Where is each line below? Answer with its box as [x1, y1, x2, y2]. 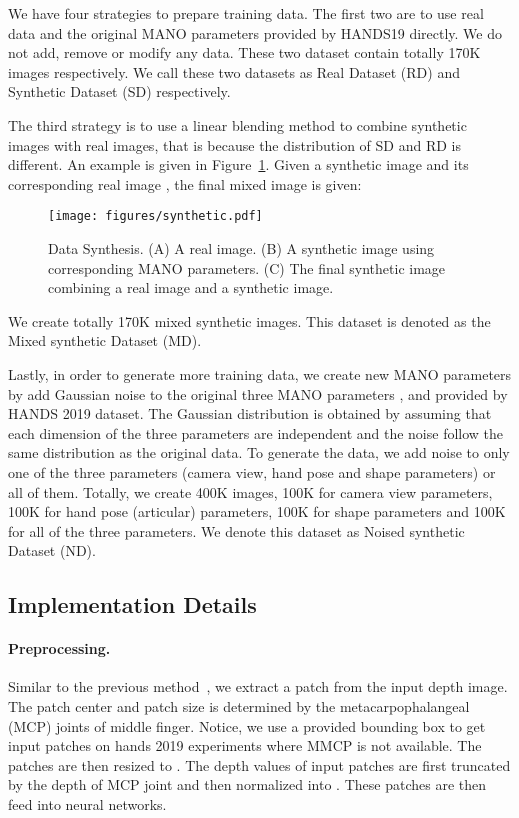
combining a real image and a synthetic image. [48, 277, 334, 298]
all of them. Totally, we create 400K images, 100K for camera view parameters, [8, 481, 493, 502]
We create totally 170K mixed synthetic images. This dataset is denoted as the [8, 310, 491, 331]
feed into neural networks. [8, 794, 167, 815]
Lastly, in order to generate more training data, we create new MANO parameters [8, 363, 512, 384]
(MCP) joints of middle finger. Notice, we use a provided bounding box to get [8, 715, 486, 736]
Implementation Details [8, 589, 257, 620]
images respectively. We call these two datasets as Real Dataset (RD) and [8, 61, 460, 82]
